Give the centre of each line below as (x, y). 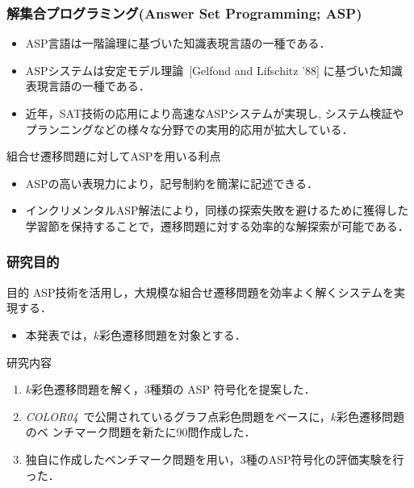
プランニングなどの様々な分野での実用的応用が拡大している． (189, 129)
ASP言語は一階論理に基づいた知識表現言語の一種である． (178, 43)
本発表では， (59, 334)
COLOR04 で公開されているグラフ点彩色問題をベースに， (178, 416)
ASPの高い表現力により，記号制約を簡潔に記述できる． (172, 183)
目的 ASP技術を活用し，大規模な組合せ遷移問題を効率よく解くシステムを (201, 292)
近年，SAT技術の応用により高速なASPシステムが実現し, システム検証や (215, 113)
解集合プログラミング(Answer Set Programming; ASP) (184, 13)
